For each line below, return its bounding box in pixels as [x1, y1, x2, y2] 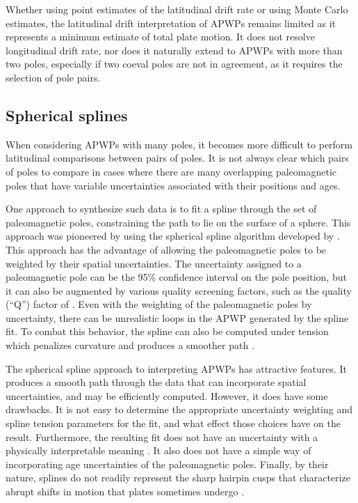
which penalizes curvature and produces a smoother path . [6, 338, 254, 353]
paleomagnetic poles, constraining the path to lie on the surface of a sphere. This [6, 215, 351, 229]
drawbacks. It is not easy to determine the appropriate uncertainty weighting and [6, 402, 352, 417]
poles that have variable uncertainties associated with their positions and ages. [6, 178, 341, 192]
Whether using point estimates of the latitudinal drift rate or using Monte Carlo [6, 2, 348, 16]
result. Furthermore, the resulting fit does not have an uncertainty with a [6, 429, 318, 444]
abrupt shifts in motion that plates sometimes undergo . [6, 484, 245, 499]
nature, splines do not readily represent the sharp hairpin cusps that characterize [6, 470, 350, 485]
